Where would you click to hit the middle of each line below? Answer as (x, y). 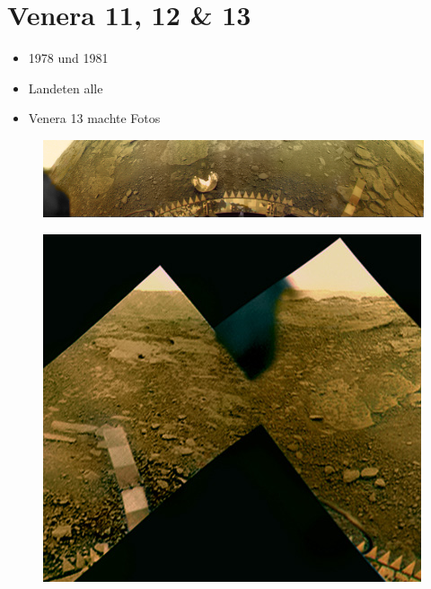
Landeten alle (66, 88)
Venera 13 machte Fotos (94, 118)
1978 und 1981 (68, 58)
